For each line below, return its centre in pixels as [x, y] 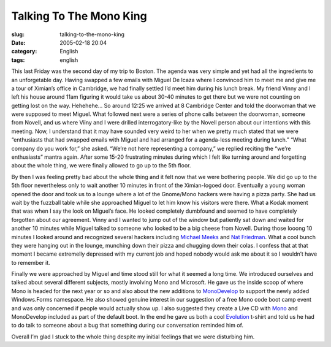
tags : [18, 60]
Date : [18, 42]
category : [24, 51]
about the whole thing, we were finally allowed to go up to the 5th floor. [101, 166]
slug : [18, 34]
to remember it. [31, 262]
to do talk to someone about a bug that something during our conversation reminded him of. [127, 326]
